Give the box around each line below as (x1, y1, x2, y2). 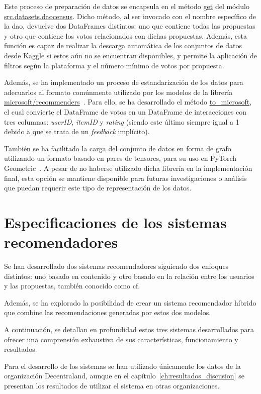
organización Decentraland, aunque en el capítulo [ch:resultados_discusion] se (4, 370, 244, 381)
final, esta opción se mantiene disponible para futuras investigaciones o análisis (4, 172, 247, 183)
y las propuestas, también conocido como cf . (4, 280, 140, 291)
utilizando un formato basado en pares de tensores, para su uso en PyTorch (4, 153, 237, 163)
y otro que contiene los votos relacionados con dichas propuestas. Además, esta (4, 30, 247, 41)
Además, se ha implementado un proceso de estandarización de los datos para (4, 77, 243, 87)
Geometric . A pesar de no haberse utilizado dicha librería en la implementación (4, 162, 252, 173)
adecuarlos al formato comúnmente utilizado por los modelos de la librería (4, 86, 233, 97)
